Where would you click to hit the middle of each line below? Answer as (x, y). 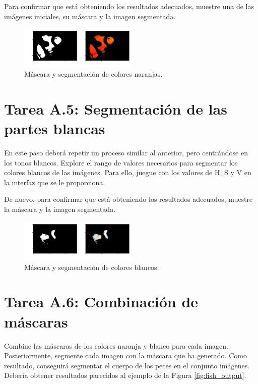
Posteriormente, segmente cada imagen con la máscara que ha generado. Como (125, 355)
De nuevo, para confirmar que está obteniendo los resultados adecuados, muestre (128, 199)
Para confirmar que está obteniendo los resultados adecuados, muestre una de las (129, 6)
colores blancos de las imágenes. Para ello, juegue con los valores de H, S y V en (128, 172)
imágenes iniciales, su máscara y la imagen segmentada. (90, 16)
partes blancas (55, 128)
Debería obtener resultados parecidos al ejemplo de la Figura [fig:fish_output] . (125, 375)
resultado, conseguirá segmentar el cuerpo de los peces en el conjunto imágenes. (127, 365)
